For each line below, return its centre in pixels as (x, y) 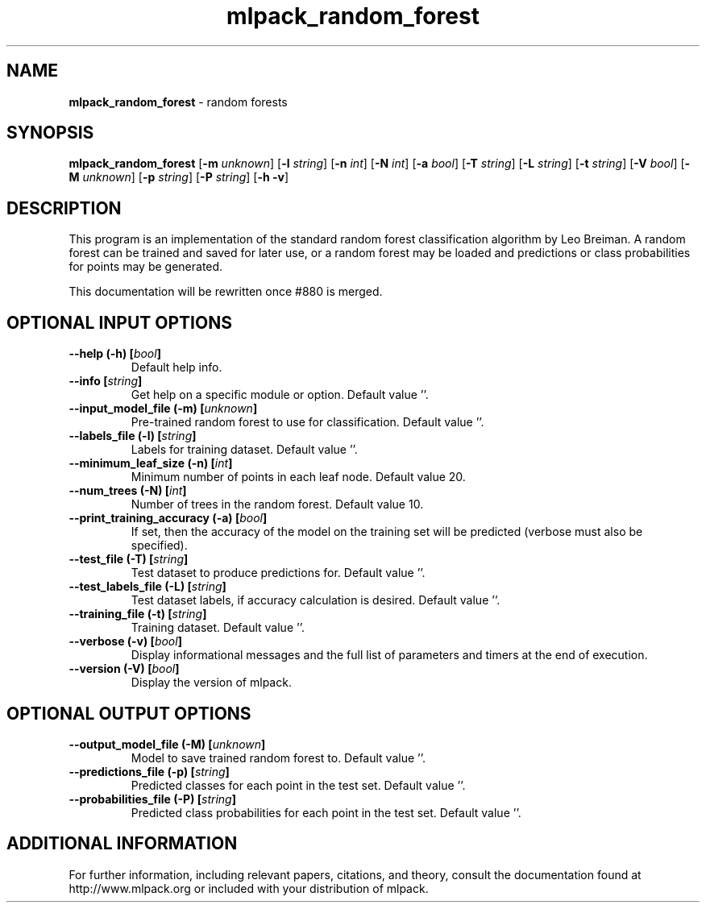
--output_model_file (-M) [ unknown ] (167, 744)
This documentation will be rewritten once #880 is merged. (226, 292)
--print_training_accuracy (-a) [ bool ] (168, 518)
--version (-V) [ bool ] (124, 669)
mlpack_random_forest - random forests (178, 102)
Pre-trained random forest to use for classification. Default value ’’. (307, 422)
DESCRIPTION (64, 208)
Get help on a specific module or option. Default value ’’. (280, 395)
